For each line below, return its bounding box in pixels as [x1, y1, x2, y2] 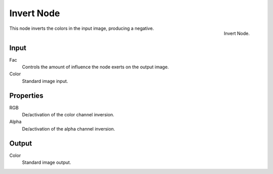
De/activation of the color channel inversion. [22, 112, 115, 118]
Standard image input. [22, 78, 68, 84]
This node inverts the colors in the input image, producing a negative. [9, 25, 154, 31]
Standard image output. [22, 159, 71, 165]
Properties [9, 91, 43, 100]
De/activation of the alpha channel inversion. [22, 125, 115, 132]
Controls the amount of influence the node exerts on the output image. [22, 64, 169, 70]
